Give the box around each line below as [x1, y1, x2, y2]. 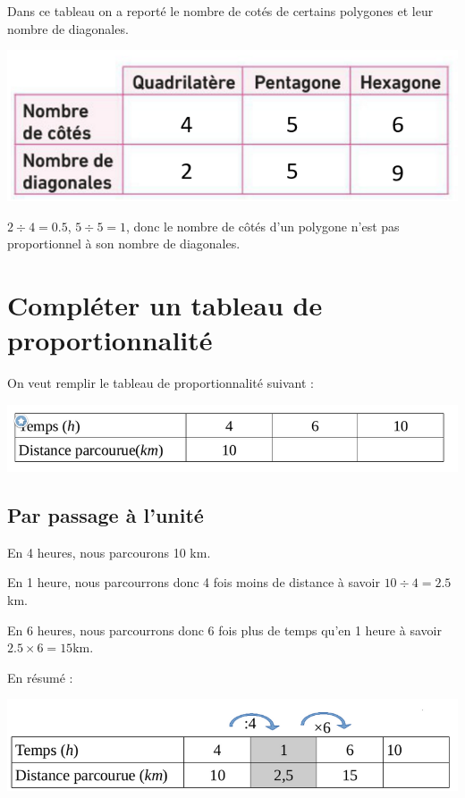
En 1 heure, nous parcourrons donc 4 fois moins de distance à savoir [7, 573, 380, 592]
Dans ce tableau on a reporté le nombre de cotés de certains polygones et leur [7, 2, 434, 20]
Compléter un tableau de [7, 287, 323, 323]
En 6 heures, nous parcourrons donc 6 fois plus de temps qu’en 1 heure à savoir [7, 620, 442, 639]
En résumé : [7, 668, 73, 686]
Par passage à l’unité [7, 501, 204, 529]
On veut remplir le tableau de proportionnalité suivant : [7, 374, 314, 392]
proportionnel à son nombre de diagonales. [7, 234, 241, 253]
